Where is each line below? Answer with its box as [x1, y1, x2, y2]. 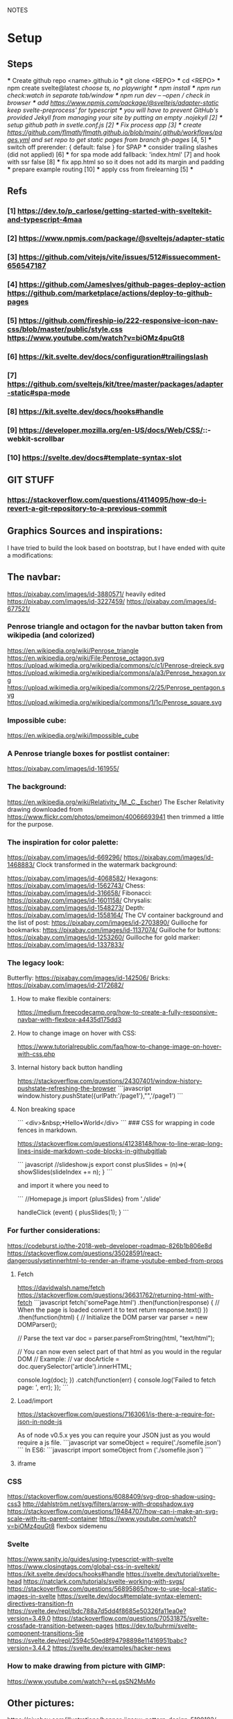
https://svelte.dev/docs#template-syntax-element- [57, 1592, 202, 1601]
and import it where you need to [17, 1182, 110, 1190]
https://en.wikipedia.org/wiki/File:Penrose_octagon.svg [7, 654, 165, 662]
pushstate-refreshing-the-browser [17, 1084, 116, 1092]
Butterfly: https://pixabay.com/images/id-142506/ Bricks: [7, 974, 171, 982]
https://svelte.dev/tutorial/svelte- [126, 1570, 221, 1578]
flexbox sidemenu [56, 1521, 107, 1530]
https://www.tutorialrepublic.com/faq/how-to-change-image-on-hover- [17, 1042, 222, 1051]
